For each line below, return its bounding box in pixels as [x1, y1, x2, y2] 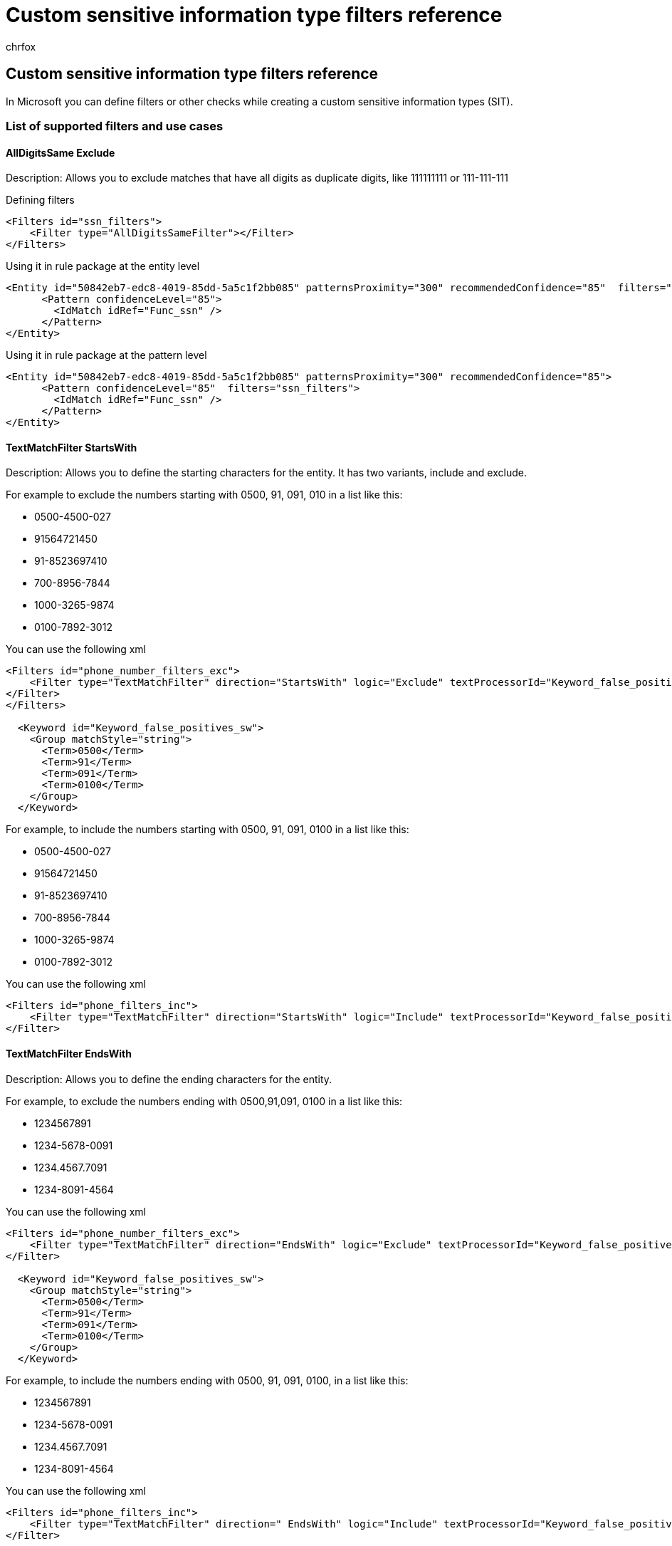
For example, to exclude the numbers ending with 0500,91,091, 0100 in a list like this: [6, 1095, 403, 1107]
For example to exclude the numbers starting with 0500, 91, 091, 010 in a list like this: [6, 489, 403, 501]
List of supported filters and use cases [6, 118, 224, 133]
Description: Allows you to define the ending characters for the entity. [6, 1072, 332, 1085]
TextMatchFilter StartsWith [6, 441, 137, 454]
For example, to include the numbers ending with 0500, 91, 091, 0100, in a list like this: [6, 1374, 409, 1386]
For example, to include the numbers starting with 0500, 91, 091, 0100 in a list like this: [6, 823, 409, 836]
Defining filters [6, 194, 75, 207]
